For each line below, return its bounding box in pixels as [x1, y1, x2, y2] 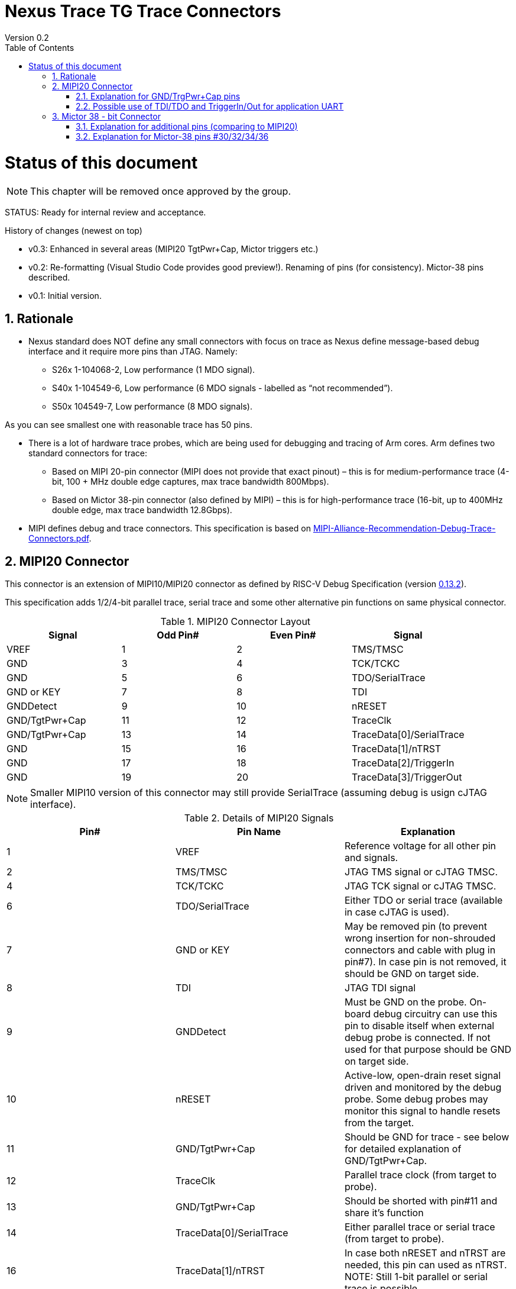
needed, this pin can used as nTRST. [344, 1258, 507, 1271]
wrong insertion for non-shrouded [344, 932, 496, 944]
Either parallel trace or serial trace [344, 1220, 495, 1233]
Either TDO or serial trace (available [344, 894, 503, 906]
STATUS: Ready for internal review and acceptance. [5, 207, 206, 218]
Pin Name [236, 825, 281, 837]
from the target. [344, 1116, 414, 1129]
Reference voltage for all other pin [344, 839, 496, 852]
